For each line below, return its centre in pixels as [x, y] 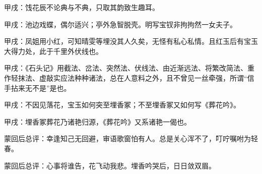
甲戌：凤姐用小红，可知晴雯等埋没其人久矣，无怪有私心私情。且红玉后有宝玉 [131, 41]
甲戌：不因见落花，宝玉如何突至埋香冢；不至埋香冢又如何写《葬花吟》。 [122, 105]
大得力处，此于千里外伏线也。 [53, 51]
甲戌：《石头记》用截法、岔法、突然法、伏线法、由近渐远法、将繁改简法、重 [129, 68]
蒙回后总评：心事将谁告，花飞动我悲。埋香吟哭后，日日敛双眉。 [110, 165]
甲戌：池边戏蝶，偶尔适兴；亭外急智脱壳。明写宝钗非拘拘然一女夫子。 [120, 24]
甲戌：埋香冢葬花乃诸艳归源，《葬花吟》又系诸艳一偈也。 [97, 121]
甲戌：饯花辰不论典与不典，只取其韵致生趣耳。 [82, 7]
